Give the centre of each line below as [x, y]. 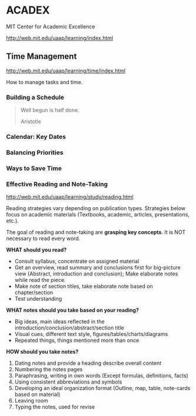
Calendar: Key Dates [36, 137]
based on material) [37, 394]
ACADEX [28, 10]
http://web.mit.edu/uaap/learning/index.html [60, 38]
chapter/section [34, 292]
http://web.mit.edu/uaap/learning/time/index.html [66, 71]
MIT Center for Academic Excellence [51, 26]
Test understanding [38, 299]
